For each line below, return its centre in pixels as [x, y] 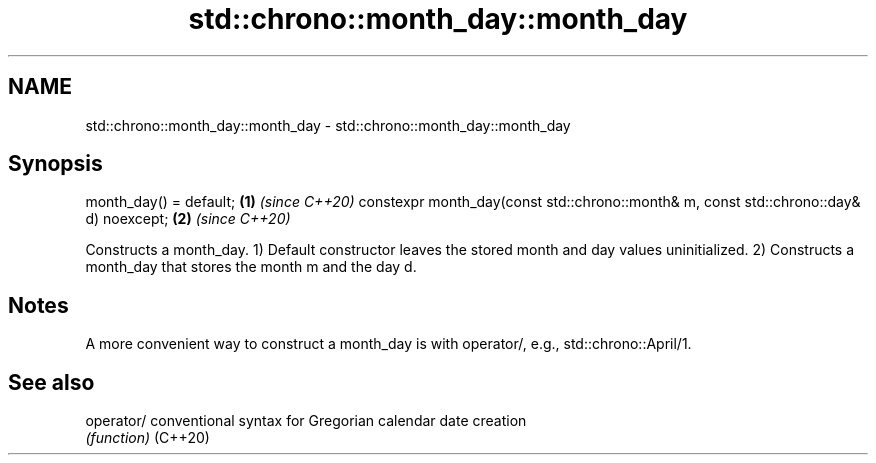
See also [51, 382]
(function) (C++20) [147, 438]
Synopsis [55, 164]
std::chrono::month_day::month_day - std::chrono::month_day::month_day [328, 125]
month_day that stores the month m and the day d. [251, 267]
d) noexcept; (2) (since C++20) [188, 219]
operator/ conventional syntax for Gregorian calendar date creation [306, 421]
